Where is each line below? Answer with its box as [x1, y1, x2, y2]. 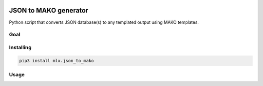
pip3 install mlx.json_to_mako [19, 58, 94, 63]
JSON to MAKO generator [9, 6, 89, 14]
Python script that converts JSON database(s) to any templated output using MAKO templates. [9, 19, 199, 25]
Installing [9, 44, 32, 51]
